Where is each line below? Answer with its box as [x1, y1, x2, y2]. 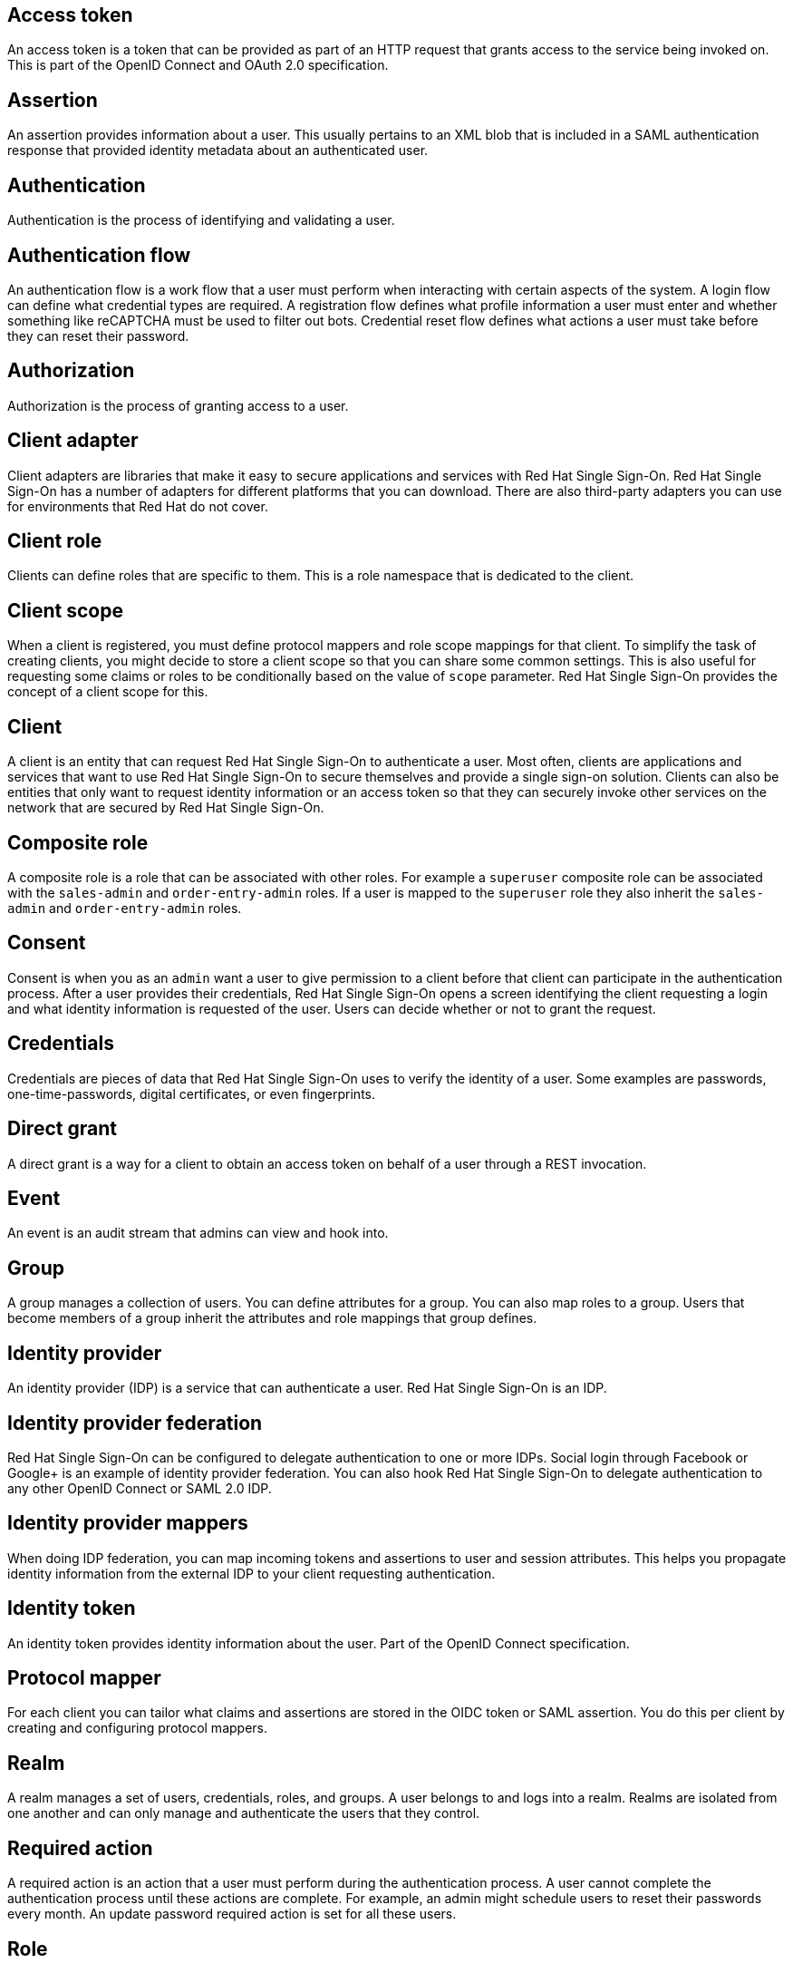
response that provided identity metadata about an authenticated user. [7, 142, 429, 159]
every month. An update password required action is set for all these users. [7, 1906, 457, 1922]
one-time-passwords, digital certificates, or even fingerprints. [7, 1085, 375, 1102]
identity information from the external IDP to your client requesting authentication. [7, 1565, 496, 1581]
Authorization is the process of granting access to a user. [7, 397, 349, 413]
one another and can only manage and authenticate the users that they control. [7, 1805, 480, 1822]
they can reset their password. [7, 327, 189, 344]
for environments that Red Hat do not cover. [7, 498, 268, 514]
